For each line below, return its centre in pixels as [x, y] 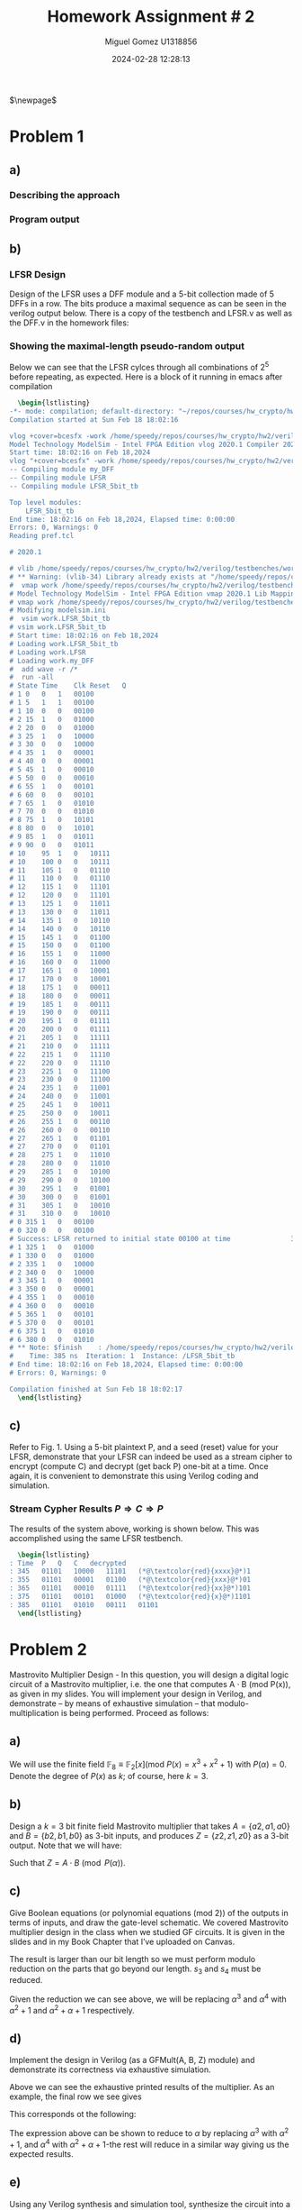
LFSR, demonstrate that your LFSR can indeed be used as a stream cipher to [151, 1457]
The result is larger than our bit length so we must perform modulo [133, 1959]
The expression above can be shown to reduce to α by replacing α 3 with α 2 [149, 2132]
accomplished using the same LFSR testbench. [96, 1538]
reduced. [26, 1980]
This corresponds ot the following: [73, 2114]
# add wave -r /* [44, 669]
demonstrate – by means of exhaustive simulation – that [112, 1703]
